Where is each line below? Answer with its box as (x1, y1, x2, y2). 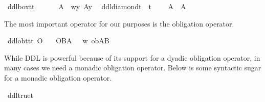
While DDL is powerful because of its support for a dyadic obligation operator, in (4, 52, 260, 63)
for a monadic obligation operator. (4, 72, 112, 83)
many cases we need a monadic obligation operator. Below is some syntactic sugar (4, 62, 261, 73)
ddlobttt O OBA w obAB (7, 35, 109, 46)
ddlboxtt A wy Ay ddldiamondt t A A (7, 1, 186, 11)
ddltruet (7, 89, 33, 100)
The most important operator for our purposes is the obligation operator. (4, 18, 234, 29)
